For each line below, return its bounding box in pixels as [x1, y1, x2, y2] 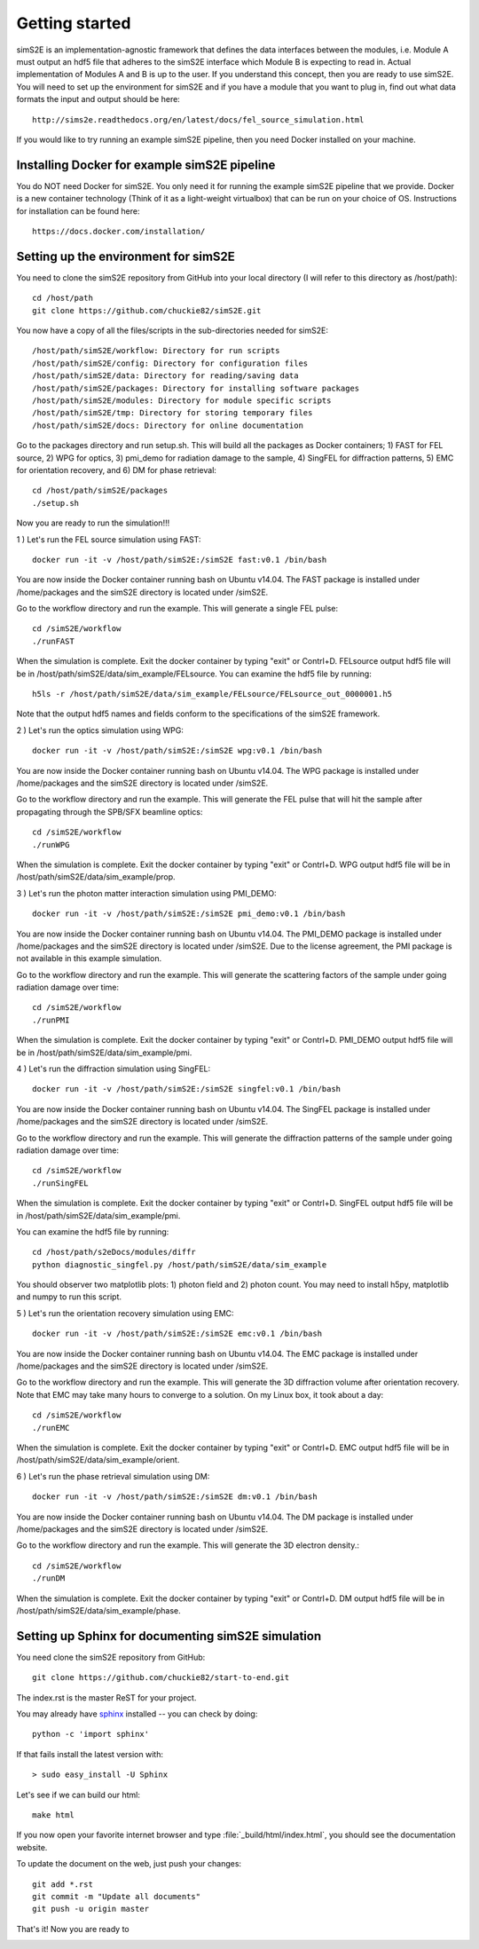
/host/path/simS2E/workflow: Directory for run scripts [32, 346, 280, 356]
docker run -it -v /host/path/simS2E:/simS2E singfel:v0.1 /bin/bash [32, 1084, 342, 1094]
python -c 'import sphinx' [32, 1729, 150, 1740]
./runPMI [32, 1014, 70, 1025]
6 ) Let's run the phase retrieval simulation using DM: [16, 1471, 210, 1481]
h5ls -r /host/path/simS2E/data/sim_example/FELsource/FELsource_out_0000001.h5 [32, 689, 393, 699]
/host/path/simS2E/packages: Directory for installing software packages [32, 383, 360, 393]
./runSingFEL [32, 1178, 89, 1188]
